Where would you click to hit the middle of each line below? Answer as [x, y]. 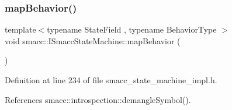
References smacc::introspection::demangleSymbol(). [98, 99]
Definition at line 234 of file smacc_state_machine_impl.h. [111, 80]
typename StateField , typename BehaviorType [132, 29]
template [20, 29]
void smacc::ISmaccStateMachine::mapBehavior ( [93, 40]
